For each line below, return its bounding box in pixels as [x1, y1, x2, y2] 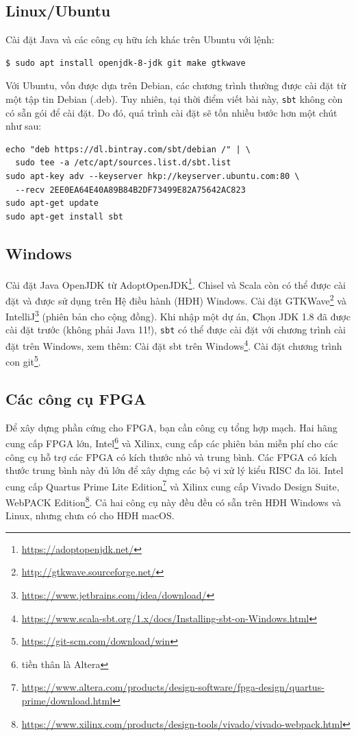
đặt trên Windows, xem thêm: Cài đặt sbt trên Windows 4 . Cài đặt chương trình [5, 337, 342, 353]
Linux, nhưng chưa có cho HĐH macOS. [5, 508, 175, 523]
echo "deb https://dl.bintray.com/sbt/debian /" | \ [5, 144, 251, 154]
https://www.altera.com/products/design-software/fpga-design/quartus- [21, 680, 325, 694]
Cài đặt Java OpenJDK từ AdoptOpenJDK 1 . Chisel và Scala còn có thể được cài [5, 275, 346, 292]
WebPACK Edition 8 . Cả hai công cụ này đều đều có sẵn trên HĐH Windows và [5, 492, 342, 509]
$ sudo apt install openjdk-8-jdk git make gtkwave [5, 58, 246, 68]
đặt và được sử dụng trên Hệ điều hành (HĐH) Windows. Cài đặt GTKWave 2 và [5, 291, 346, 307]
